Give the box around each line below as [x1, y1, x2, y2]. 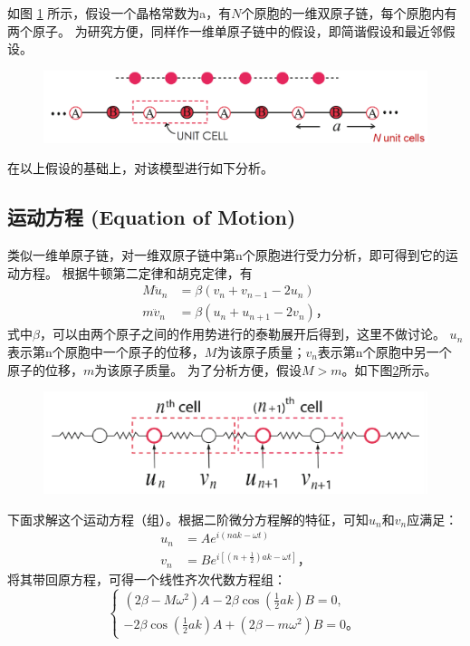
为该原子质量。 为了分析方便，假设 [94, 360, 302, 379]
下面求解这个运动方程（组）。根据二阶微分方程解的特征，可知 [7, 509, 369, 528]
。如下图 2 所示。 [341, 360, 437, 379]
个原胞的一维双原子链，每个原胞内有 [241, 4, 457, 22]
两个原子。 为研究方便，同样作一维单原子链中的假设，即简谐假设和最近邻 [7, 21, 443, 40]
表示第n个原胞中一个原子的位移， [7, 342, 205, 361]
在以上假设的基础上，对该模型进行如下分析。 [7, 159, 273, 178]
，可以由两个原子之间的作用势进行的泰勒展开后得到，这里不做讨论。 [39, 324, 446, 343]
